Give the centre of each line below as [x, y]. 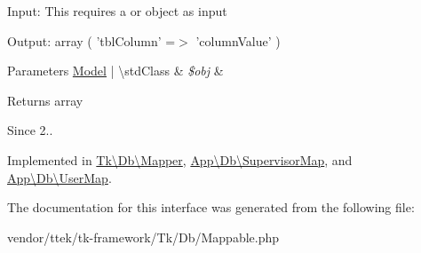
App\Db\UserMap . [60, 177]
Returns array [45, 100]
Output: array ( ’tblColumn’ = [91, 40]
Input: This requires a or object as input [117, 11]
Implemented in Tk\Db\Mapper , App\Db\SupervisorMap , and [180, 159]
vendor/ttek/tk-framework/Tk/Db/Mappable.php [143, 237]
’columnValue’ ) [238, 40]
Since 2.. [30, 130]
